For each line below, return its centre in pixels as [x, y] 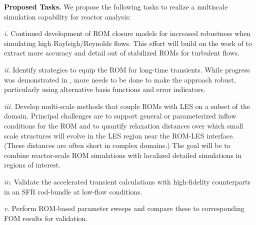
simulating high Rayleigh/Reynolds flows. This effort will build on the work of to [128, 43]
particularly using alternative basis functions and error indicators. [105, 89]
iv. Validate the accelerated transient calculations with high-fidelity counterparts [127, 181]
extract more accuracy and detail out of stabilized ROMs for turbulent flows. [122, 53]
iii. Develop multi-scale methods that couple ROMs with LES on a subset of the [127, 106]
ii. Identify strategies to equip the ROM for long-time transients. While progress [127, 69]
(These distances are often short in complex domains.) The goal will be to [117, 145]
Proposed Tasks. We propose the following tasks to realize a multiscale [116, 6]
